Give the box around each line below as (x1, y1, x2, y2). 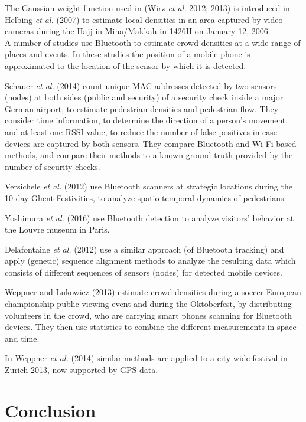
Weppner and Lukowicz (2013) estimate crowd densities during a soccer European (5, 286, 301, 298)
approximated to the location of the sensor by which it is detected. (5, 59, 246, 71)
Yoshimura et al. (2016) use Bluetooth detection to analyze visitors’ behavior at (5, 211, 294, 224)
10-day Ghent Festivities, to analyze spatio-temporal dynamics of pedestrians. (5, 191, 287, 204)
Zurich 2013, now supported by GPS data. (5, 364, 158, 376)
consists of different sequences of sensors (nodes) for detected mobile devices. (5, 266, 282, 278)
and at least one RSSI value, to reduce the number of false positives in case (5, 125, 278, 138)
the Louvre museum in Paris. (5, 223, 110, 235)
